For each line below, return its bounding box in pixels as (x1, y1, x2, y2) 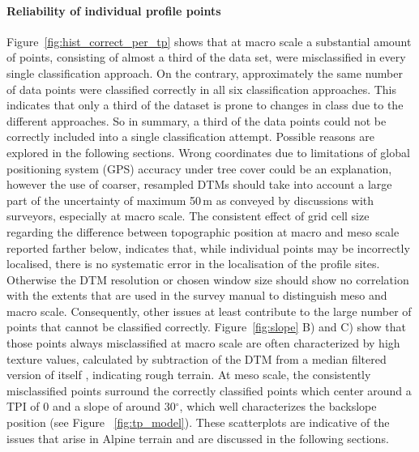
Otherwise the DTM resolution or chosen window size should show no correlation (6, 271, 409, 288)
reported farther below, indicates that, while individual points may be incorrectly (6, 239, 410, 256)
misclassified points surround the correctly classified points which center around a (6, 382, 412, 399)
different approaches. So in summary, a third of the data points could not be (6, 112, 387, 129)
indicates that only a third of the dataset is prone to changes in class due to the (6, 96, 404, 113)
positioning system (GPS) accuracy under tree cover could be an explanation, (6, 160, 392, 177)
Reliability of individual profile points (6, 2, 221, 19)
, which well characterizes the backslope (179, 398, 377, 415)
